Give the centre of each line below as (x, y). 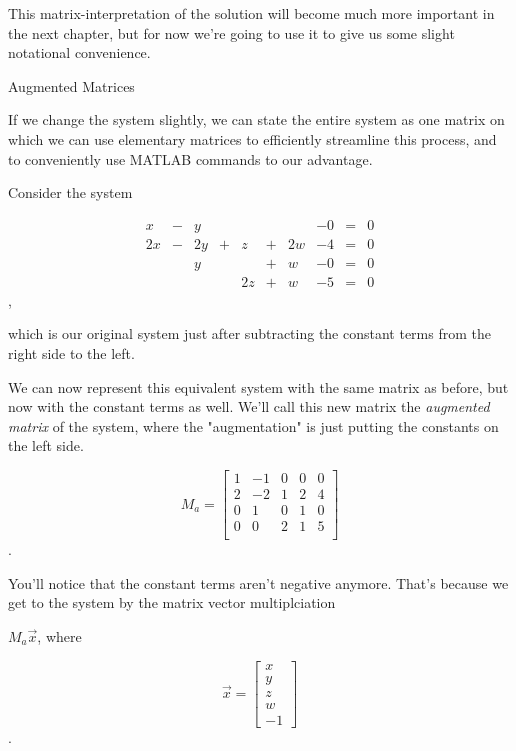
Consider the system (70, 192)
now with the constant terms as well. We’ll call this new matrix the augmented (249, 406)
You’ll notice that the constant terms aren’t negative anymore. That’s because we (258, 582)
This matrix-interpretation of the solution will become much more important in (251, 13)
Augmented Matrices (71, 85)
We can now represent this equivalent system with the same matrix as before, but (258, 386)
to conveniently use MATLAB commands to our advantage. (190, 158)
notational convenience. (79, 52)
